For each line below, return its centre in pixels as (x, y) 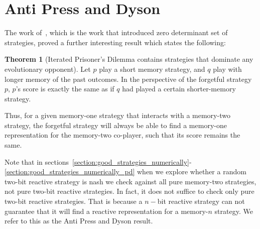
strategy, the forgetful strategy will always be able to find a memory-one (116, 125)
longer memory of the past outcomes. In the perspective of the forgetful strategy (128, 79)
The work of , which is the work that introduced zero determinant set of (116, 32)
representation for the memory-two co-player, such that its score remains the (122, 135)
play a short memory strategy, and (152, 69)
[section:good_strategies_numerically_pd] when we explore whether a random (125, 171)
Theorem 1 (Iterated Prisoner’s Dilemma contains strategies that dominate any (129, 59)
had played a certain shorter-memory (179, 89)
